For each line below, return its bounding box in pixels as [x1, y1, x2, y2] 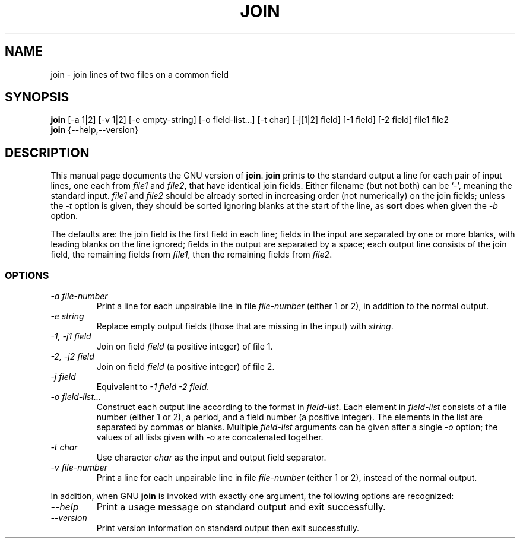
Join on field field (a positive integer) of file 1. [96, 341, 273, 352]
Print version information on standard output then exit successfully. [96, 523, 359, 534]
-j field [50, 371, 76, 382]
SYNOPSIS [5, 90, 69, 105]
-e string [50, 311, 84, 322]
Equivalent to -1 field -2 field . [96, 382, 210, 392]
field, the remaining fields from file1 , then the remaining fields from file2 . [50, 249, 332, 260]
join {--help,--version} [50, 125, 138, 135]
